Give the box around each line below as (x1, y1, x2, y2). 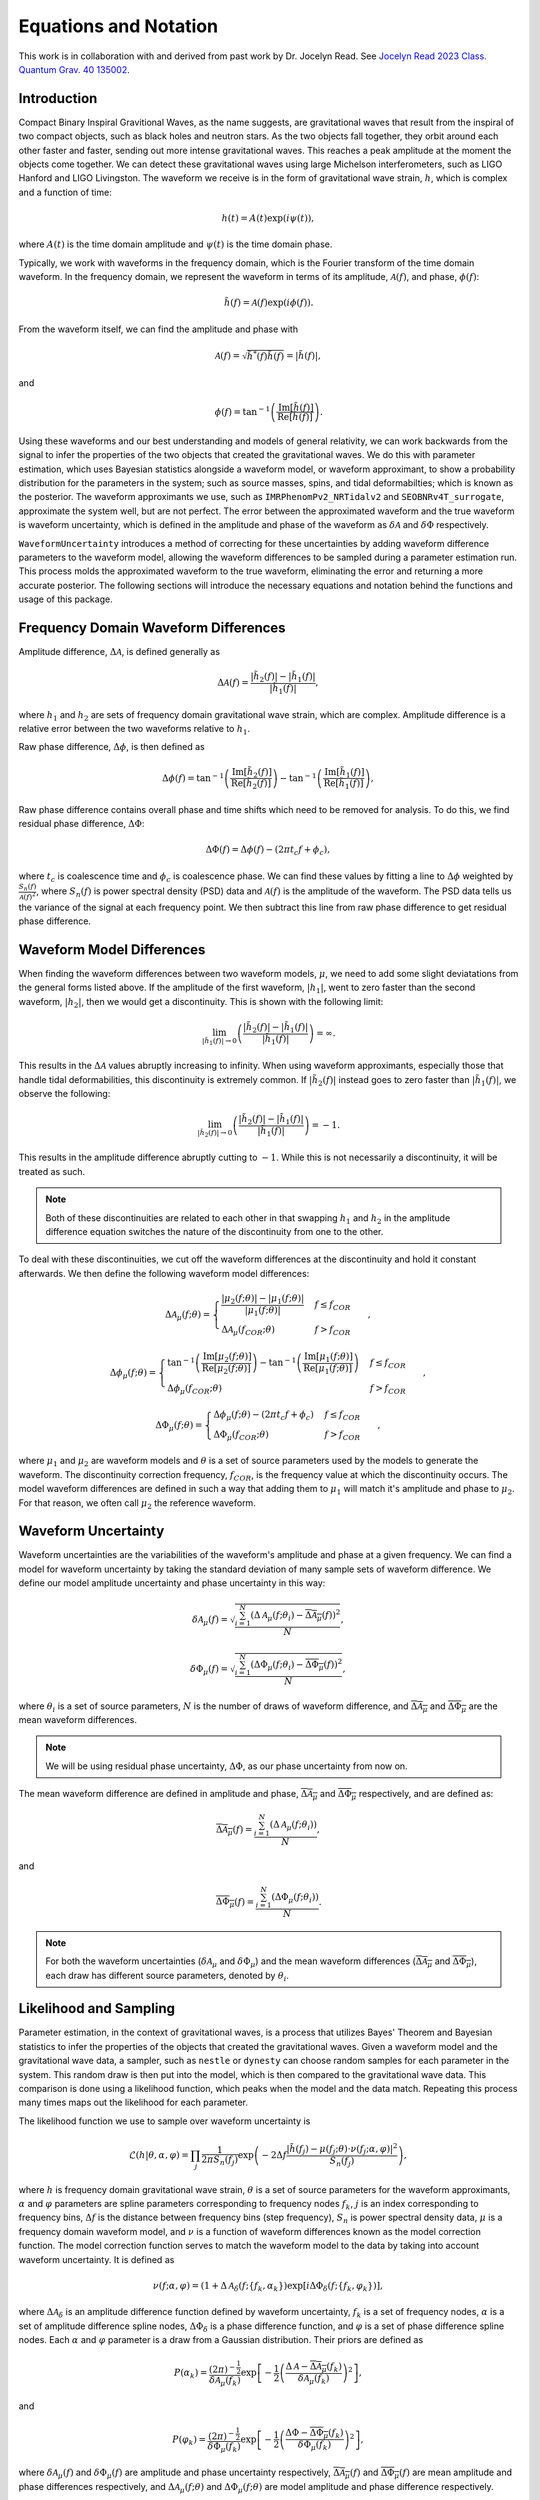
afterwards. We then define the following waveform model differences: (18, 1267, 310, 1279)
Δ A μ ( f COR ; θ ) (221, 1324, 275, 1338)
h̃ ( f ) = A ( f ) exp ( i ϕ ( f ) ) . (223, 297, 314, 309)
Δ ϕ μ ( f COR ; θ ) (166, 1382, 222, 1396)
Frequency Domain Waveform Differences (18, 620, 286, 636)
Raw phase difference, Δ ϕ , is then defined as (18, 741, 205, 753)
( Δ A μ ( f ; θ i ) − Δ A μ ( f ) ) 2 (250, 1608, 341, 1624)
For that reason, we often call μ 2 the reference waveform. (18, 1496, 257, 1511)
